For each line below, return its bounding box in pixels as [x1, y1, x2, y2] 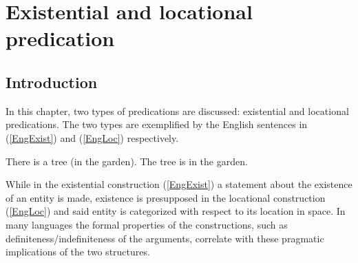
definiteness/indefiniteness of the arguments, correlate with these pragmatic [6, 231, 324, 245]
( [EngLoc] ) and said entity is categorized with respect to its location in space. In [6, 204, 346, 218]
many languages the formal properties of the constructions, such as [6, 217, 288, 231]
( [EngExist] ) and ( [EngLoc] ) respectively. [6, 130, 179, 145]
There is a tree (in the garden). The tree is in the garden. [6, 154, 248, 168]
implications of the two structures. [6, 244, 150, 259]
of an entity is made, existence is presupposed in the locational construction [6, 190, 326, 204]
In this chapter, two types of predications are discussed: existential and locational [6, 103, 349, 118]
